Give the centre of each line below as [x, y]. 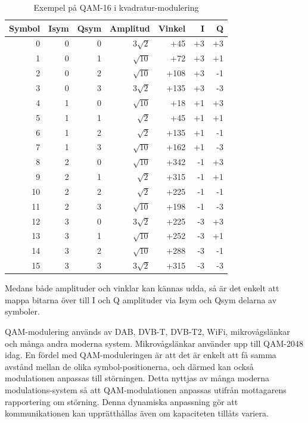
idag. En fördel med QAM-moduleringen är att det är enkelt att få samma [141, 355]
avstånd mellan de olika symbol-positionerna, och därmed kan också [129, 366]
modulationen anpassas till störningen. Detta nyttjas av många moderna [137, 378]
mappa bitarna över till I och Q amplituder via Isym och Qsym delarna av [141, 299]
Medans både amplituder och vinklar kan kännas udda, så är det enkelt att [142, 288]
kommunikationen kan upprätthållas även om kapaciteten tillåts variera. [137, 413]
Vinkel [172, 28]
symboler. [22, 311]
